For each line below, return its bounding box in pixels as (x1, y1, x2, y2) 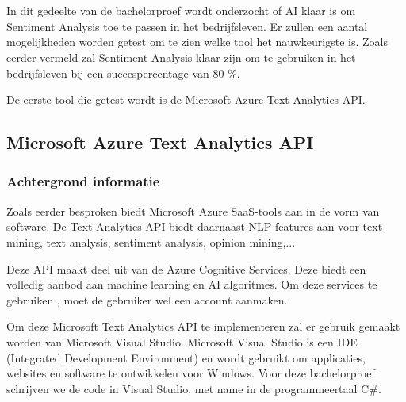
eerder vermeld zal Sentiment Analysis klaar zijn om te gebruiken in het (6, 48, 356, 65)
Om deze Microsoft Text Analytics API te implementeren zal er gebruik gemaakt (6, 318, 400, 335)
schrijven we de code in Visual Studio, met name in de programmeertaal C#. (6, 380, 381, 396)
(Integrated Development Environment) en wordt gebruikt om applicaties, (6, 349, 366, 366)
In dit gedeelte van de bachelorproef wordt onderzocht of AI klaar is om (6, 2, 356, 19)
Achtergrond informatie (6, 171, 160, 191)
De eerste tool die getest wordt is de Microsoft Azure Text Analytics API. (6, 91, 366, 108)
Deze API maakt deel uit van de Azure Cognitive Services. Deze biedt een (6, 260, 366, 277)
